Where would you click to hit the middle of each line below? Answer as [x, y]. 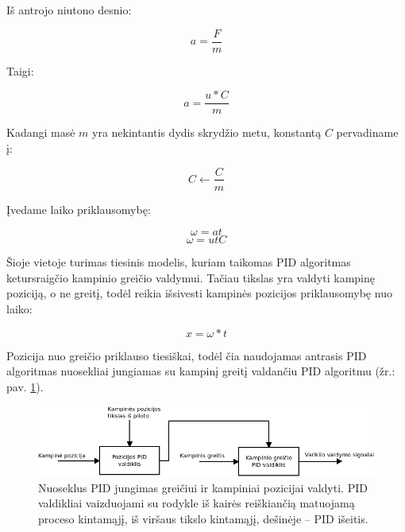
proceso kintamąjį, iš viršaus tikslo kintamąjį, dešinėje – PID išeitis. [203, 518]
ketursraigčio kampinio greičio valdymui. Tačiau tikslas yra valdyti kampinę [191, 277]
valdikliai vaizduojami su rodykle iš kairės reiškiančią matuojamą [197, 503]
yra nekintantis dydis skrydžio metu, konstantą [207, 132]
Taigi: [20, 70]
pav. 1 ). [25, 386]
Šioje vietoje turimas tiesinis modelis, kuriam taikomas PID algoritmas [179, 262]
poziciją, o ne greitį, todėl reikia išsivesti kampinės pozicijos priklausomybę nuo [199, 293]
